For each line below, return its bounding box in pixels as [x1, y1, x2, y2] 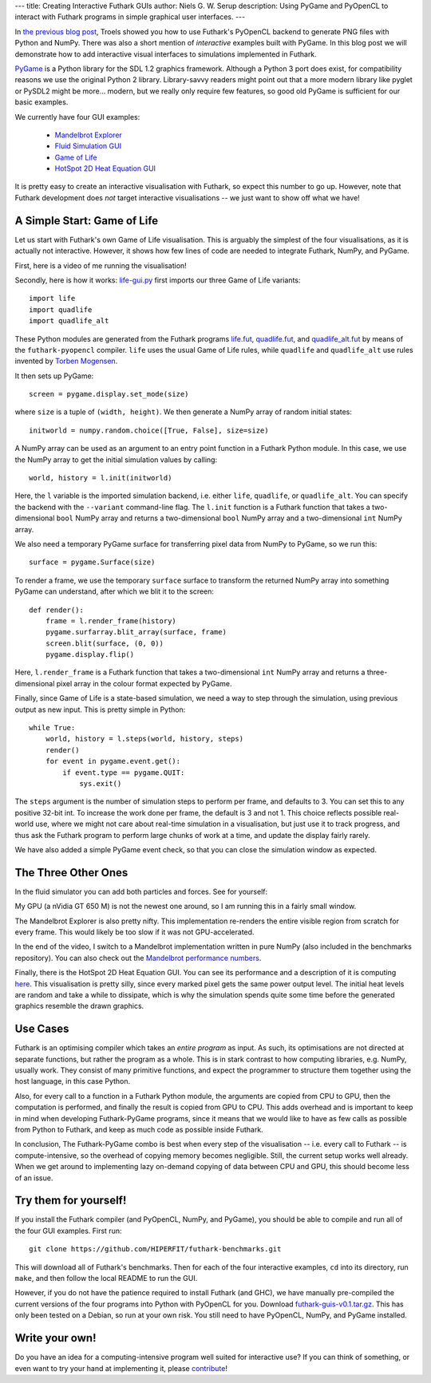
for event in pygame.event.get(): [45, 757, 181, 766]
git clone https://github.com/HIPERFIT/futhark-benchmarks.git [29, 1245, 282, 1254]
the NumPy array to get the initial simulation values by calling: [14, 455, 218, 464]
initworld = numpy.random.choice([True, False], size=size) [29, 425, 269, 435]
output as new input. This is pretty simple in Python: [14, 705, 186, 714]
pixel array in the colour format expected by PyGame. [56, 678, 232, 688]
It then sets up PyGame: [14, 371, 94, 381]
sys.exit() [79, 779, 122, 788]
